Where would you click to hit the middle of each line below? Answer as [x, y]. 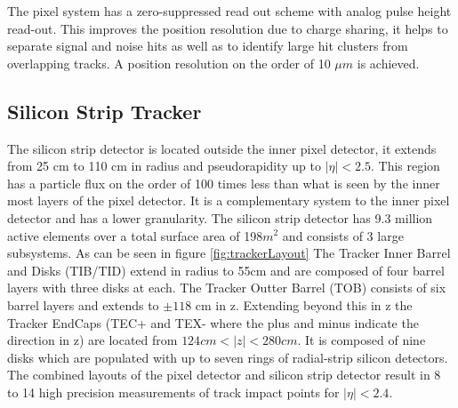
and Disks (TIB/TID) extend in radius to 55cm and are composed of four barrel [226, 270]
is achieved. [388, 63]
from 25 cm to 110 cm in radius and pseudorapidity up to [165, 166]
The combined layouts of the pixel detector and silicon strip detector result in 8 [224, 375]
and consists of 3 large [343, 235]
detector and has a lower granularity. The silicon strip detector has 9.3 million [220, 217]
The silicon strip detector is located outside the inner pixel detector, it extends [222, 148]
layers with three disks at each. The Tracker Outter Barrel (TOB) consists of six [227, 288]
